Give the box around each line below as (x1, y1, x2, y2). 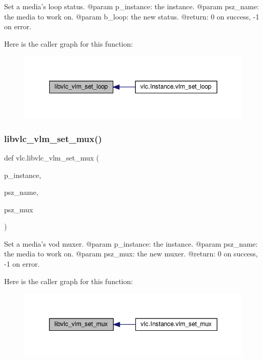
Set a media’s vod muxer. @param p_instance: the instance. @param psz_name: (4, 238, 258, 249)
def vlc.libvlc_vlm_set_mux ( (4, 152, 99, 163)
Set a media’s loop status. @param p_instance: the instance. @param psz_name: (4, 1, 259, 11)
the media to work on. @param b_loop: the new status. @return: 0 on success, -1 (4, 11, 259, 22)
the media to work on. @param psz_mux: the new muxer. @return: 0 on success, (4, 248, 258, 259)
